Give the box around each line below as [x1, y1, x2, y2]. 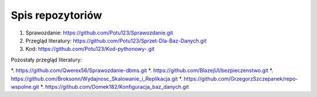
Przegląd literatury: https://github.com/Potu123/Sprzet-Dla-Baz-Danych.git [25, 37, 207, 44]
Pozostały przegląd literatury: [11, 56, 82, 63]
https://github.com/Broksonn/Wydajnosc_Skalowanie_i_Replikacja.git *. [11, 75, 183, 82]
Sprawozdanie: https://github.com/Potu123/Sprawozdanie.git [25, 29, 173, 36]
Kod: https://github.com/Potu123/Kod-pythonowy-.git [25, 46, 155, 53]
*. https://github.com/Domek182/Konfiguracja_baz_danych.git [40, 83, 189, 90]
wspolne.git [11, 83, 39, 90]
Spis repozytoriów [11, 9, 102, 22]
